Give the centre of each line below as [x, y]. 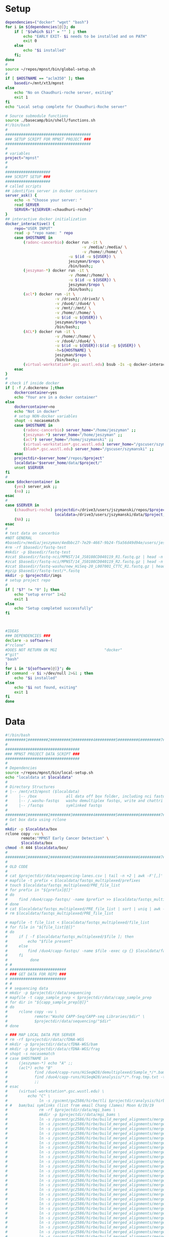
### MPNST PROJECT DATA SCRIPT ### [43, 754]
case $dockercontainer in [32, 482]
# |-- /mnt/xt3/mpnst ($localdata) [43, 791]
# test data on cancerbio [32, 533]
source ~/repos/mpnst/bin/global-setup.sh [50, 69]
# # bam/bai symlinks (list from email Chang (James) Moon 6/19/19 [80, 1105]
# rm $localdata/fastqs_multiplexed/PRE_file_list [59, 913]
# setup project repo [28, 580]
